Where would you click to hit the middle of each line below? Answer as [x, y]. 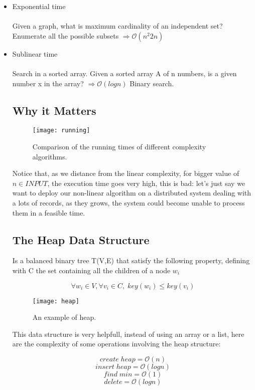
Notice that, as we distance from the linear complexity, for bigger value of [126, 173]
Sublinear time [35, 53]
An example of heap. [64, 317]
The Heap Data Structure [81, 239]
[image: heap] [56, 301]
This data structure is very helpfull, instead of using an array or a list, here [128, 334]
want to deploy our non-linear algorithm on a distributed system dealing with [132, 193]
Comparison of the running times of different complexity [119, 147]
